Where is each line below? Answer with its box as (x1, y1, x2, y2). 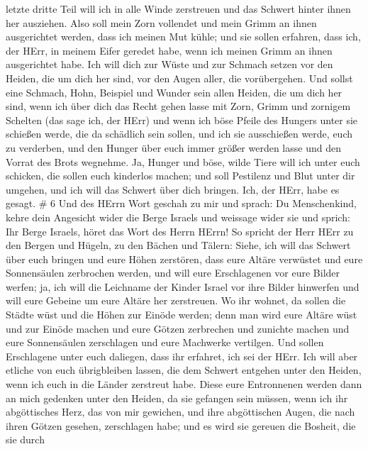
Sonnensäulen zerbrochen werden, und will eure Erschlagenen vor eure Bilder (6, 265, 340, 280)
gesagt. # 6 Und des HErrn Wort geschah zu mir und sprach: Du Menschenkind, (6, 196, 357, 211)
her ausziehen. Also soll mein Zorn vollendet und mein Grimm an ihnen (6, 15, 317, 30)
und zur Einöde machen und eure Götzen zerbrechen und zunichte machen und (6, 321, 350, 336)
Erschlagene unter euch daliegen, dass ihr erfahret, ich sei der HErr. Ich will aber (6, 348, 358, 363)
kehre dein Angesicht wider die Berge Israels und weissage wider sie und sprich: (6, 209, 350, 224)
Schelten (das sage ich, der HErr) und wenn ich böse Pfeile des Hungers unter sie (6, 112, 358, 127)
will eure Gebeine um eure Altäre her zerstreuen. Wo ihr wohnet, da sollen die (6, 293, 346, 308)
